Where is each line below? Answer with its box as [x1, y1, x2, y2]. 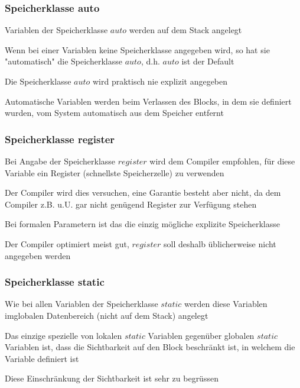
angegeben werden [5, 249, 71, 261]
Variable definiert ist [5, 352, 79, 364]
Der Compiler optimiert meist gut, [5, 237, 129, 250]
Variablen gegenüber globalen [148, 329, 255, 341]
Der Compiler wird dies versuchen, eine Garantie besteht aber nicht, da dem [5, 186, 281, 199]
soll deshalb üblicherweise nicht [163, 237, 276, 250]
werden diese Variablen [184, 298, 268, 310]
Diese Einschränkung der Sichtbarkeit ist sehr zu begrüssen [5, 372, 219, 384]
